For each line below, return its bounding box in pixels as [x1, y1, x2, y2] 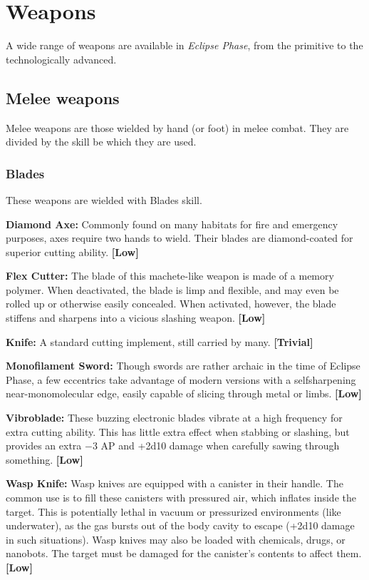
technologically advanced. [6, 51, 117, 66]
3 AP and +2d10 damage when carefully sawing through [92, 438, 340, 453]
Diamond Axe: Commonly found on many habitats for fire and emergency [6, 216, 338, 231]
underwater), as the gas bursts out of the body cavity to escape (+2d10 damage [6, 518, 355, 533]
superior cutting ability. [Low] [6, 244, 139, 259]
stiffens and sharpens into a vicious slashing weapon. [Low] [6, 310, 266, 325]
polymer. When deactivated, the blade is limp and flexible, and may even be [6, 282, 339, 297]
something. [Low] [6, 452, 83, 467]
